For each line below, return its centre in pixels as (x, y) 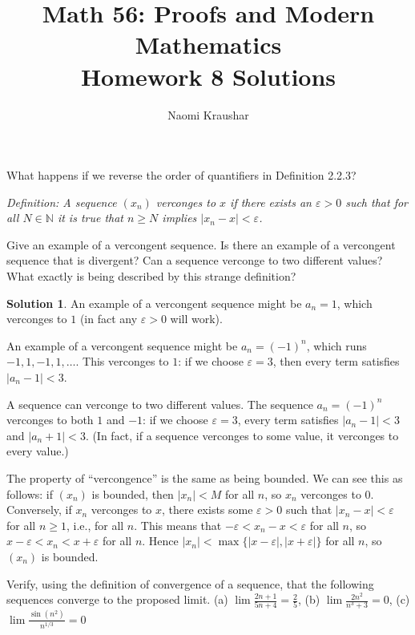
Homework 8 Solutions (208, 76)
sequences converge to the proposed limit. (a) (117, 599)
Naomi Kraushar (208, 114)
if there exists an (271, 202)
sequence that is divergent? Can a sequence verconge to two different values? (195, 260)
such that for (377, 202)
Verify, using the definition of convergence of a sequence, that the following (190, 583)
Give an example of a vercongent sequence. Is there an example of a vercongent (201, 244)
